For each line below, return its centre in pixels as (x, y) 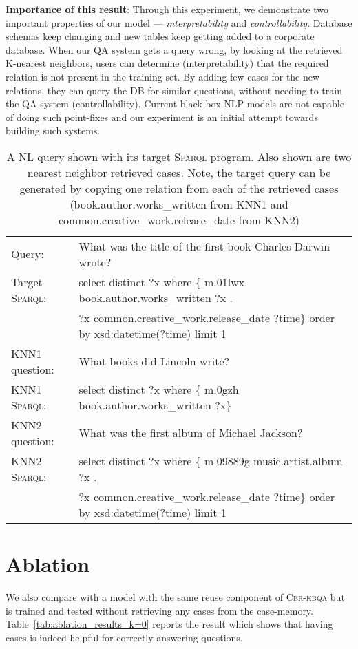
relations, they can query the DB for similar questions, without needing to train (174, 90)
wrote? (95, 262)
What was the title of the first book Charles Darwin (204, 246)
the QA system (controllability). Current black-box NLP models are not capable (175, 104)
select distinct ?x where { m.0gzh (159, 389)
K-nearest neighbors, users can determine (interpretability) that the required (167, 63)
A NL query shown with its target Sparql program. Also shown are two (179, 156)
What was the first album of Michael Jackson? (191, 433)
